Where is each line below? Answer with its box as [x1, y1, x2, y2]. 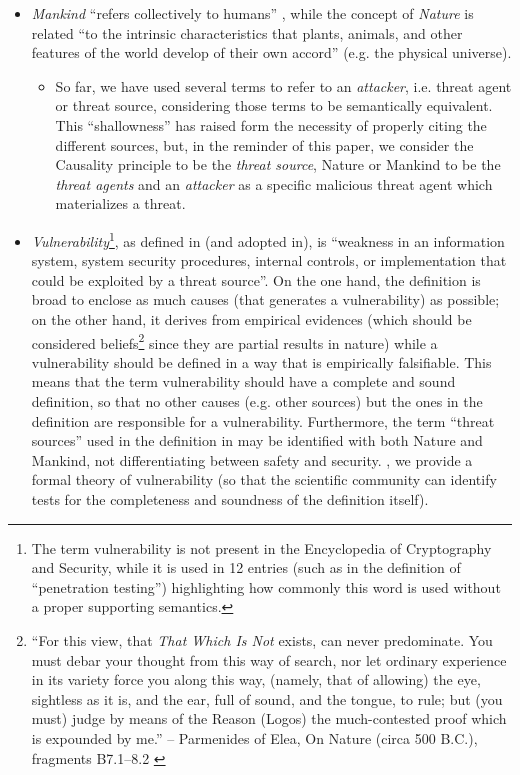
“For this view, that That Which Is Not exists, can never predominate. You [31, 629, 493, 650]
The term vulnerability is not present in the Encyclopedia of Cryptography [31, 537, 492, 558]
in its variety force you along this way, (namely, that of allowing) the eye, [31, 669, 481, 690]
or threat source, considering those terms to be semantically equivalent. [55, 95, 493, 116]
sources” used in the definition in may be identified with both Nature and [31, 430, 483, 451]
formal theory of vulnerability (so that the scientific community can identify [31, 469, 497, 490]
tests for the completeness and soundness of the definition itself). [31, 488, 429, 509]
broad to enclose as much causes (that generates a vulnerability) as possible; [31, 289, 500, 310]
